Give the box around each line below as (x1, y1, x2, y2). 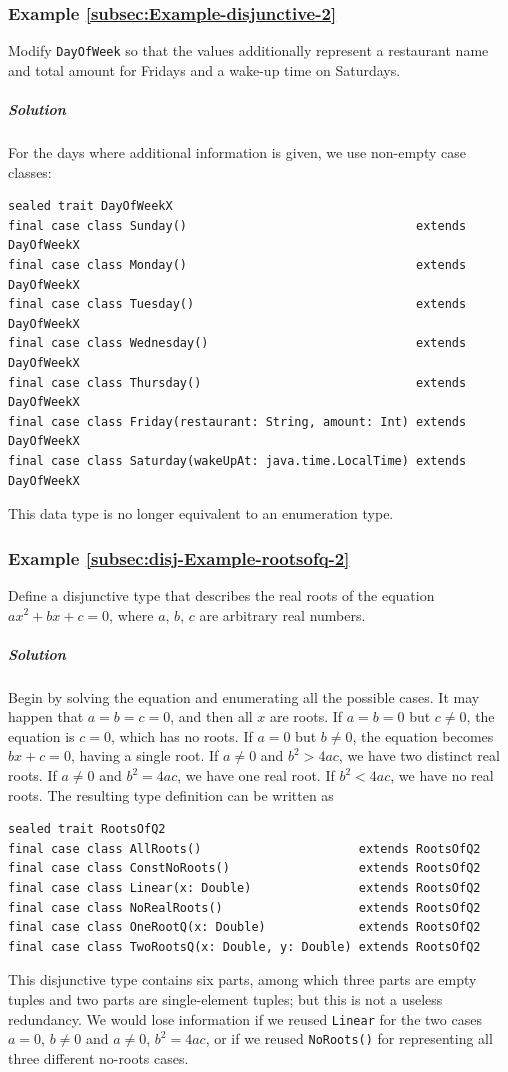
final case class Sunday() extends (8, 218, 467, 233)
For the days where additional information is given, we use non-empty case (8, 142, 466, 163)
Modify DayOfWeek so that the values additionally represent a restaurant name (8, 40, 489, 61)
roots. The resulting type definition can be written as (8, 784, 334, 805)
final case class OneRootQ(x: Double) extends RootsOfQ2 (8, 920, 481, 935)
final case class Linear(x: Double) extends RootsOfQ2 (8, 881, 481, 896)
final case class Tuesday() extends (8, 297, 467, 312)
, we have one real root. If (177, 765, 335, 786)
